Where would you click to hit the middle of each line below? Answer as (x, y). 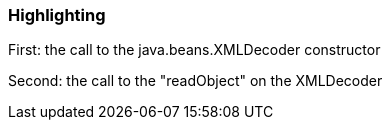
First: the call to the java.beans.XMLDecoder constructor (194, 50)
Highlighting (57, 15)
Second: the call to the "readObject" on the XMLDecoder (195, 81)
